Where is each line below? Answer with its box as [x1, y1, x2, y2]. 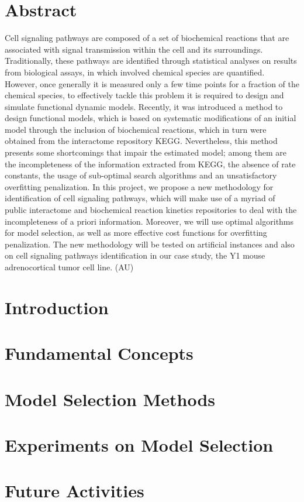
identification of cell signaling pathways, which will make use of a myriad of [5, 192, 275, 204]
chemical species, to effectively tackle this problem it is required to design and [5, 89, 284, 101]
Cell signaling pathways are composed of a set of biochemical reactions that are [5, 32, 289, 44]
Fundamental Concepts [5, 341, 194, 365]
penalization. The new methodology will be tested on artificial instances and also [5, 238, 295, 250]
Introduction [5, 295, 109, 319]
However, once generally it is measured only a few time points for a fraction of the [5, 77, 299, 90]
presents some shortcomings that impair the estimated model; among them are [5, 146, 287, 159]
